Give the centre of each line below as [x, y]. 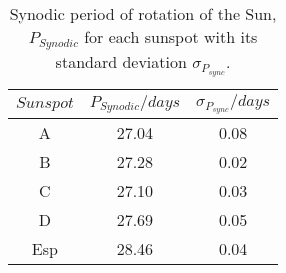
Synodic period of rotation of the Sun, [143, 13]
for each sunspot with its [171, 36]
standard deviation [121, 61]
